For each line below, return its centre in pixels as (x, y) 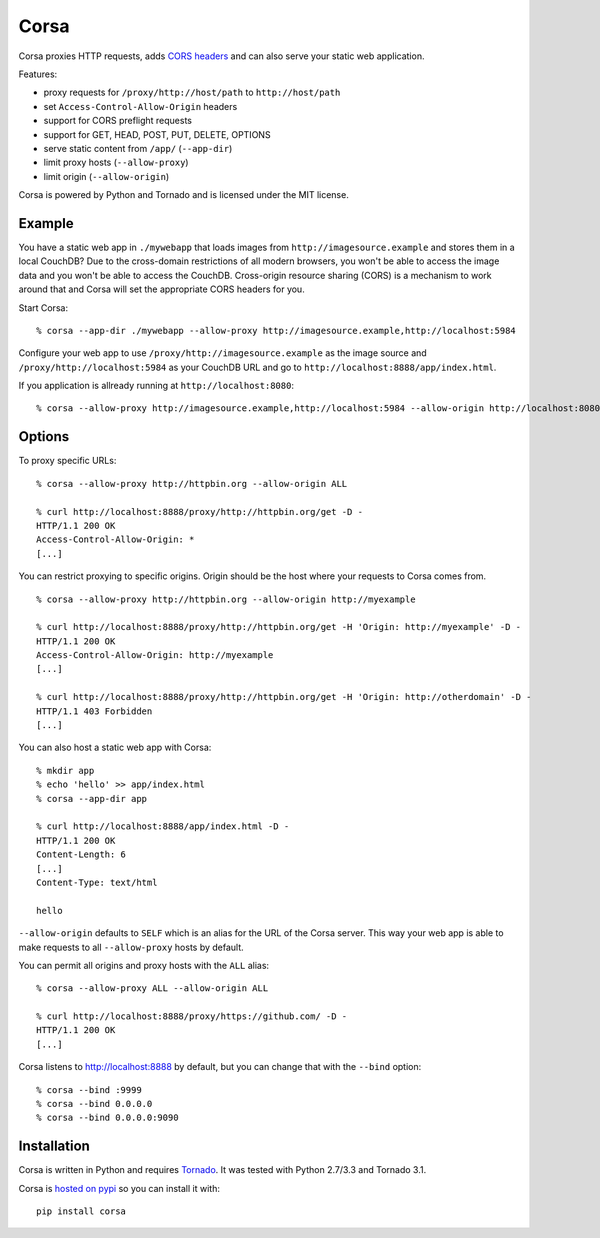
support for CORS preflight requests (118, 121)
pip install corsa (81, 1211)
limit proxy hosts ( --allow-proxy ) (116, 162)
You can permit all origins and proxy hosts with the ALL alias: (144, 965)
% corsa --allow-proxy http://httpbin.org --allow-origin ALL (192, 483)
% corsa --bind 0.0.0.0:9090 (107, 1118)
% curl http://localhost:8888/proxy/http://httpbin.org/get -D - (200, 511)
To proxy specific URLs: (67, 461)
